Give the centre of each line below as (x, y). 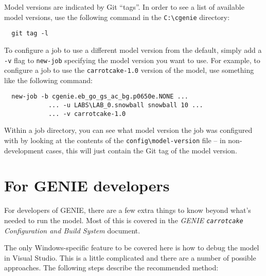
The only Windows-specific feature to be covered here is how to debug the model (132, 248)
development (24, 150)
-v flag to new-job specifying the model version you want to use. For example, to (132, 60)
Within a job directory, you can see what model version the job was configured (128, 130)
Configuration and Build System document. (72, 230)
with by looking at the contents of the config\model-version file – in (115, 140)
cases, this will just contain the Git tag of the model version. (141, 150)
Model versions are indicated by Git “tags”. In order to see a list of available (124, 7)
